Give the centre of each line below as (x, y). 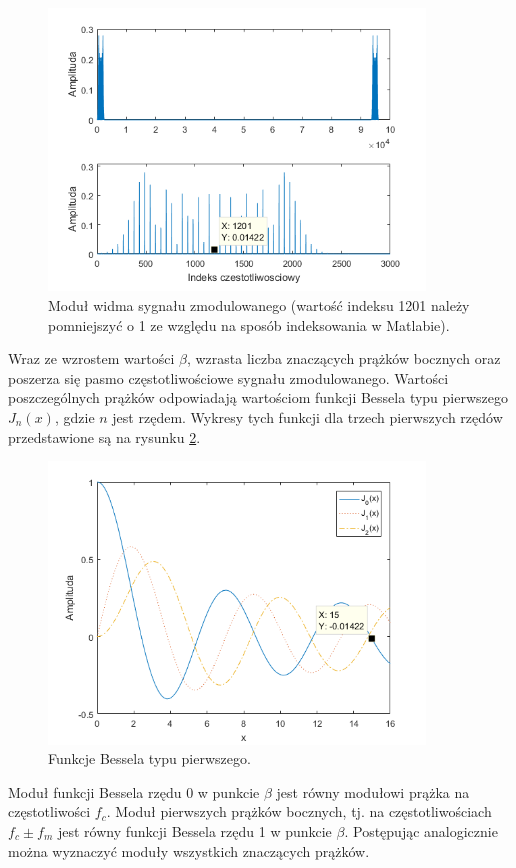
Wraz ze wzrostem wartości (91, 358)
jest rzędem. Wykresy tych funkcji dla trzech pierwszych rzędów (307, 417)
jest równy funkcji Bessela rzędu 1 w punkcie (194, 831)
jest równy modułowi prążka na (373, 791)
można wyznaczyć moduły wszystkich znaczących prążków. (189, 850)
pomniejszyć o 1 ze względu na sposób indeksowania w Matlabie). (249, 324)
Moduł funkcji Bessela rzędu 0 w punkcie (134, 791)
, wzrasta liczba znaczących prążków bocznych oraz (343, 358)
